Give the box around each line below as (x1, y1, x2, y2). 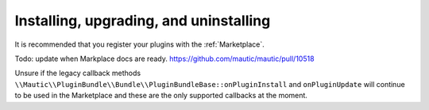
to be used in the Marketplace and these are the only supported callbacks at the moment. (14, 91, 307, 101)
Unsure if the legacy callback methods (14, 68, 141, 78)
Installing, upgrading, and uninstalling (14, 12, 271, 29)
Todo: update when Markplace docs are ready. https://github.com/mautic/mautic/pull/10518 (14, 54, 315, 63)
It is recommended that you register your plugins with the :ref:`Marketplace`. (14, 40, 265, 49)
